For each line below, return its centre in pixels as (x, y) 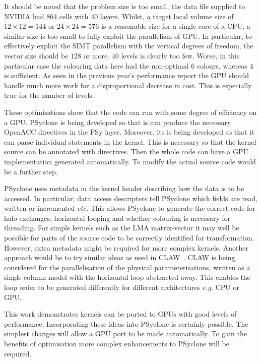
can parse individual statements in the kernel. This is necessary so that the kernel (130, 141)
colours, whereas (222, 65)
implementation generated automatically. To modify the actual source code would (130, 161)
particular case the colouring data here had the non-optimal (96, 65)
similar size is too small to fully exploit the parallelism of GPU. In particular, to (128, 36)
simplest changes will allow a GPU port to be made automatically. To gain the (125, 334)
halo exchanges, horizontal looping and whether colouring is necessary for (117, 218)
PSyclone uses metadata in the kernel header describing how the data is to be (124, 188)
